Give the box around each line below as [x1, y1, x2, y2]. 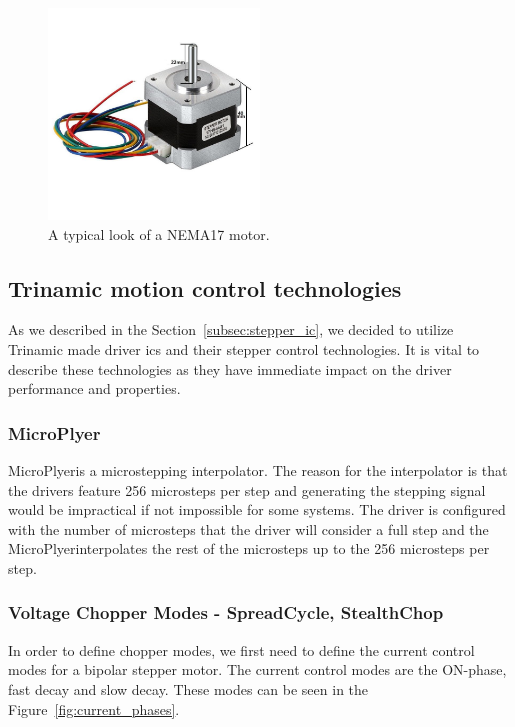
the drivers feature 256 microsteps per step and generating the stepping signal [8, 479, 486, 500]
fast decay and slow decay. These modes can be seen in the [8, 678, 369, 699]
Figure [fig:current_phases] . [8, 698, 180, 719]
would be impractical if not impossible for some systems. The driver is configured [8, 499, 506, 520]
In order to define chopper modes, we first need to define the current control [8, 639, 475, 660]
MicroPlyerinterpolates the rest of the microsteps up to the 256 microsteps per [8, 538, 490, 559]
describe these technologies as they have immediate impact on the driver [8, 358, 452, 379]
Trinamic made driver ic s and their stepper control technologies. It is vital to [8, 338, 480, 359]
